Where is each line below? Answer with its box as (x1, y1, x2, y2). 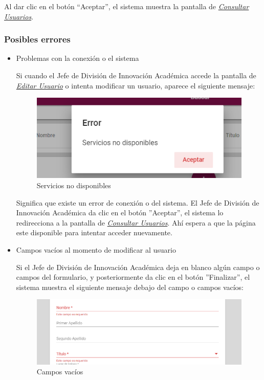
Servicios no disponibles (36, 180, 111, 190)
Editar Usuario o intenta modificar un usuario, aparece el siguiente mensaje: (16, 80, 255, 91)
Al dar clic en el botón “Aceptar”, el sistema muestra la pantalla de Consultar (4, 1, 249, 11)
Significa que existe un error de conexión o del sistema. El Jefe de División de (16, 197, 259, 208)
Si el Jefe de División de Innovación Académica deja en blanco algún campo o (16, 261, 260, 272)
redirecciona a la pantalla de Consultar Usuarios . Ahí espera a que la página (16, 217, 256, 228)
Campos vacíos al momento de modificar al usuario (16, 244, 176, 255)
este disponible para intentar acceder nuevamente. (16, 227, 172, 238)
